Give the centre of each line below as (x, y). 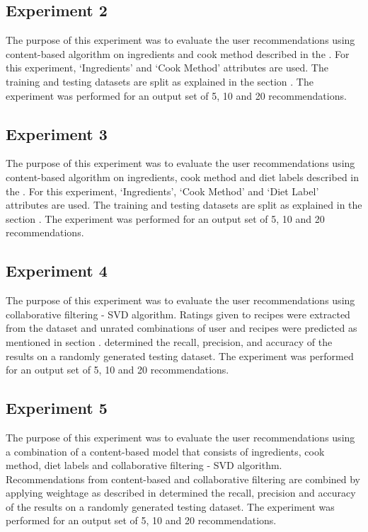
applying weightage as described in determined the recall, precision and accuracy (181, 493)
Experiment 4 (57, 271)
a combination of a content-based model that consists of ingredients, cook (165, 451)
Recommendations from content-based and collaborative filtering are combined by (183, 479)
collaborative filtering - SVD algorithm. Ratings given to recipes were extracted (178, 314)
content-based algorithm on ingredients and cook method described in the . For (178, 53)
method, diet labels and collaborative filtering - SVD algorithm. (144, 465)
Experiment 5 (57, 408)
